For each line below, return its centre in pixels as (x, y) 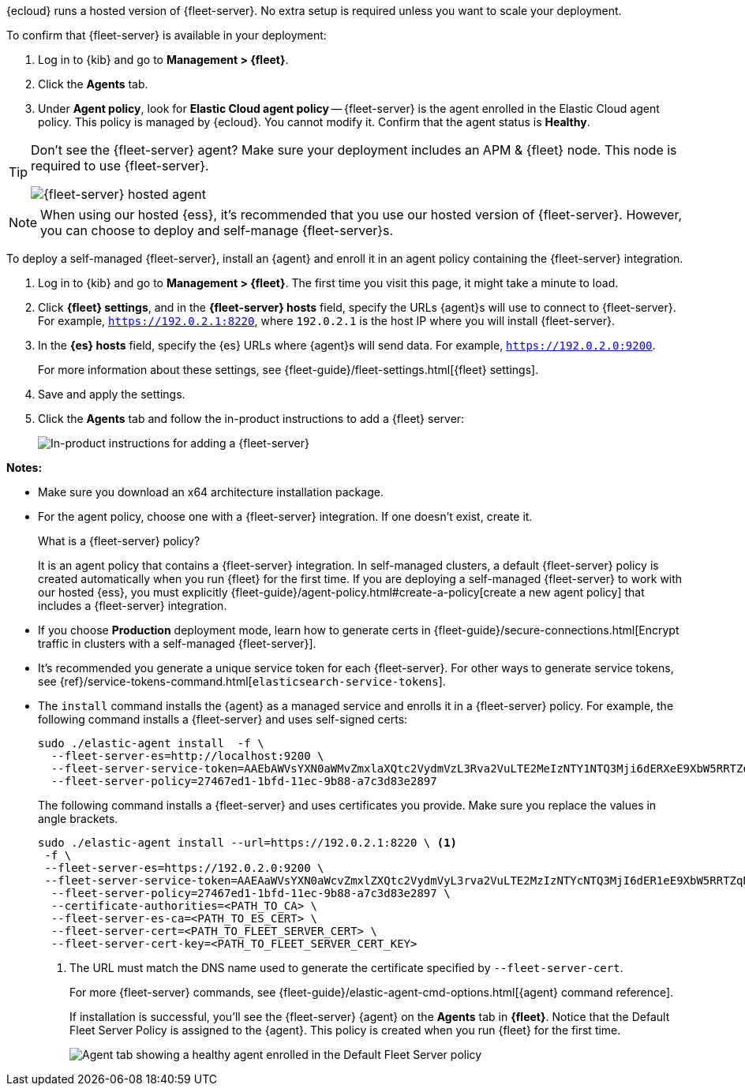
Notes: (24, 467)
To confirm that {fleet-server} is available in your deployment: (167, 35)
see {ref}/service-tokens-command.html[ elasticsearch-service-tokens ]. (242, 681)
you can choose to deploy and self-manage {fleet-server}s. (217, 230)
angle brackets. (78, 819)
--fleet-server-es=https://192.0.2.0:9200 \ (184, 868)
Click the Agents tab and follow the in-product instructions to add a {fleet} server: (251, 419)
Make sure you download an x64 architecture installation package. (211, 492)
